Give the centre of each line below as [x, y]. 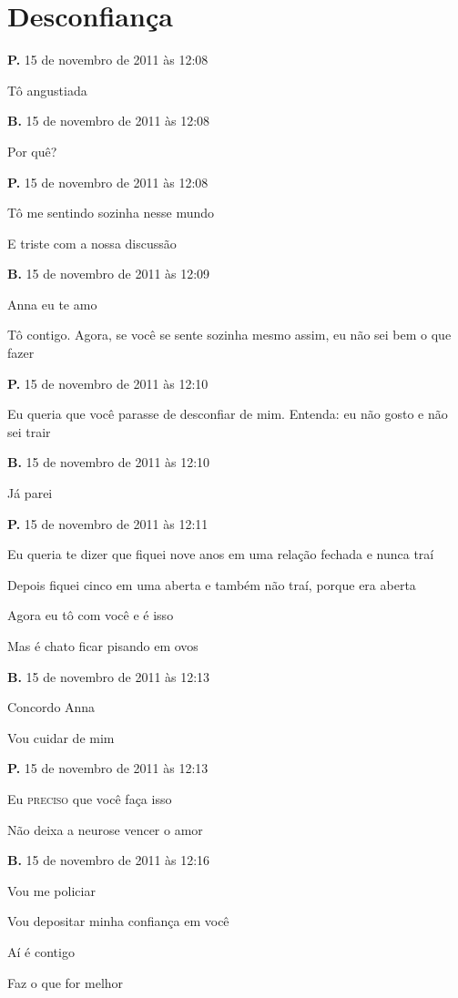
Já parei [30, 493]
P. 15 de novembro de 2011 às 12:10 [108, 383]
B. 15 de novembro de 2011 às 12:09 [109, 274]
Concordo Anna [51, 707]
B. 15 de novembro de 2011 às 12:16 [109, 860]
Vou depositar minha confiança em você [118, 921]
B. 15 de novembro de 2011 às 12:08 [109, 121]
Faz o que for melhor [66, 982]
